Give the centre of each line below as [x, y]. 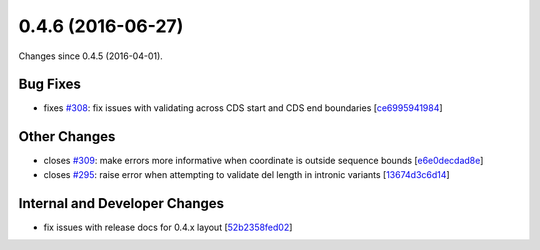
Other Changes [67, 136]
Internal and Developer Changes [121, 203]
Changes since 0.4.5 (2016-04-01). [91, 56]
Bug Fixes [50, 84]
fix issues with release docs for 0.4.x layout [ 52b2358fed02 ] [168, 227]
